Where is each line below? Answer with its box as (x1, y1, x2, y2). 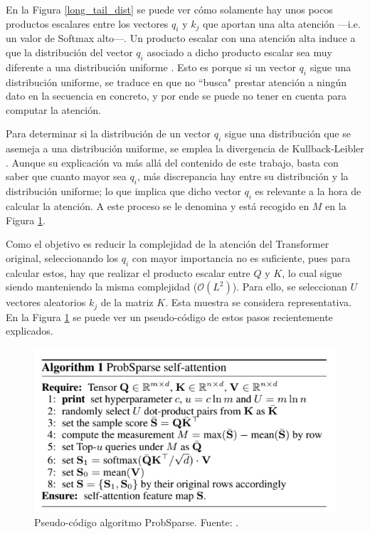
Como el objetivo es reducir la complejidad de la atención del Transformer (6, 236, 329, 251)
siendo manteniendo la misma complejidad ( (6, 279, 198, 294)
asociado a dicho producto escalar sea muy (147, 44, 332, 59)
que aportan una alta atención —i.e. (202, 16, 361, 31)
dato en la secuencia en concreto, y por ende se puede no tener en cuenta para (6, 88, 347, 103)
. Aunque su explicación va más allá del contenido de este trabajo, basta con (6, 155, 339, 169)
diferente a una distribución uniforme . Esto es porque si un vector (6, 59, 296, 74)
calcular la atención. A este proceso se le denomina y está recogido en (6, 198, 310, 213)
